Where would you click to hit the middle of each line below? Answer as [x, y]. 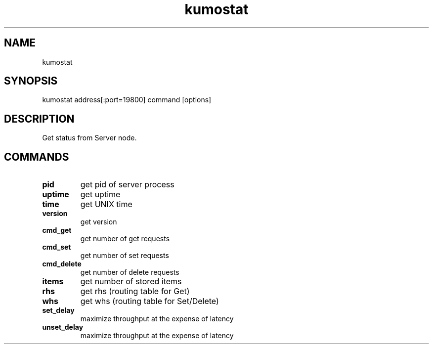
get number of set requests [125, 256]
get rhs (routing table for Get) [135, 291]
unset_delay [63, 327]
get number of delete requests [130, 272]
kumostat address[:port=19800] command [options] [127, 100]
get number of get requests [125, 239]
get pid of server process [127, 185]
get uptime [100, 195]
